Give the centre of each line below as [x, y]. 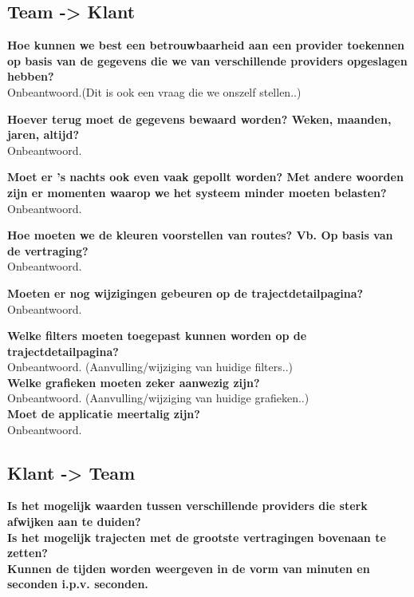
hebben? [31, 76]
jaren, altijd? [43, 134]
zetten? [28, 553]
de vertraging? [48, 250]
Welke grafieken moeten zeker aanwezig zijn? [134, 382]
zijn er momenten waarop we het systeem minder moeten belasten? [197, 192]
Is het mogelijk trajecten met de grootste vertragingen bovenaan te [197, 537]
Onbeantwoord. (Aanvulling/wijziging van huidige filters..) [150, 367]
